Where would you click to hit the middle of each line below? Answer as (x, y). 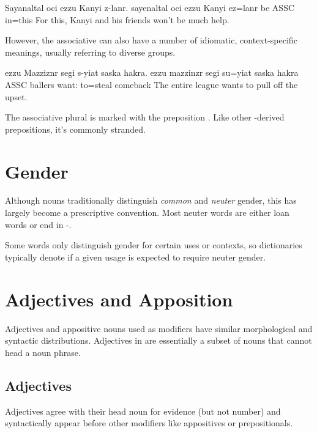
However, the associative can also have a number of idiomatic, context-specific (151, 40)
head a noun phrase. (43, 352)
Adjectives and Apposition (119, 299)
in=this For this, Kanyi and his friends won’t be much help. (117, 19)
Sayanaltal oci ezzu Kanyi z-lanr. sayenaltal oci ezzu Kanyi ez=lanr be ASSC (150, 7)
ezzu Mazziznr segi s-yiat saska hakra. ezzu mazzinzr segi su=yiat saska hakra (152, 72)
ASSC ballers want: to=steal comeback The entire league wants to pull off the (151, 84)
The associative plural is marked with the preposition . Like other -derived (145, 117)
